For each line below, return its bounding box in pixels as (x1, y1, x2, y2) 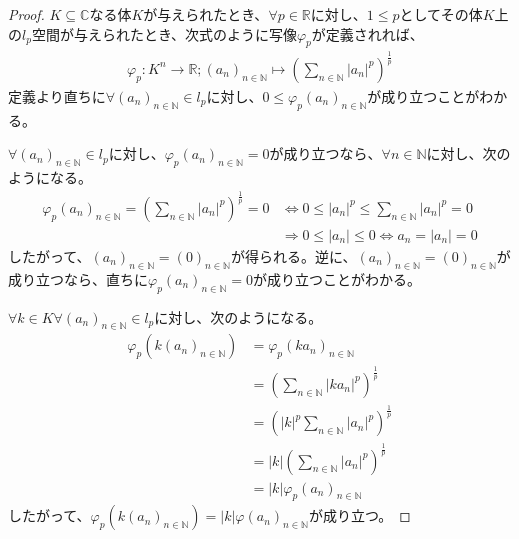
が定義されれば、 (311, 23, 424, 44)
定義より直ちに (8, 85, 106, 106)
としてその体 (399, 4, 483, 24)
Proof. (8, 4, 45, 24)
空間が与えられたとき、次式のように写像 (31, 23, 297, 44)
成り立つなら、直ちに (8, 268, 148, 289)
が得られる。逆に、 (230, 245, 357, 266)
